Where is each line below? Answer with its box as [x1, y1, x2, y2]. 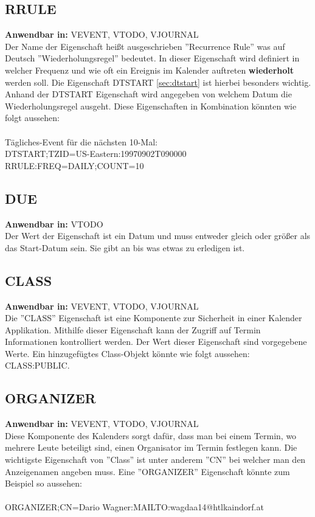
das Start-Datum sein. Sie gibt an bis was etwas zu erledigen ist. [5, 241, 245, 254]
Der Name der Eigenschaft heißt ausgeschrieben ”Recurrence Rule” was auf [5, 40, 285, 52]
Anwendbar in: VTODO [5, 217, 103, 230]
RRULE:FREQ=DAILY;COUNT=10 [5, 159, 144, 172]
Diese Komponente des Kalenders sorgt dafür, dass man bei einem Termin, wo [5, 429, 297, 442]
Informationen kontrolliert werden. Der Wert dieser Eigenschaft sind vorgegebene [5, 335, 307, 348]
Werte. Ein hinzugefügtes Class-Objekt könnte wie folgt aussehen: [5, 347, 250, 359]
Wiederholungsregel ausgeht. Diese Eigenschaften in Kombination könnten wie [5, 99, 297, 112]
